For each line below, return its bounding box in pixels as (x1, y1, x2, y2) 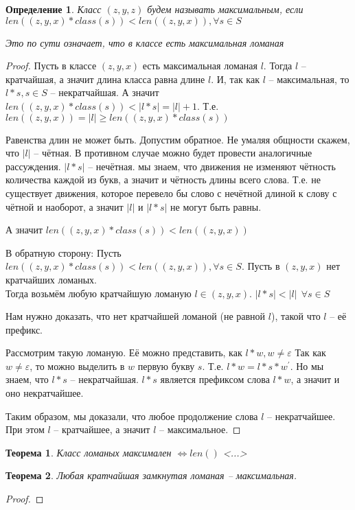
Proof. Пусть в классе (5, 58, 97, 73)
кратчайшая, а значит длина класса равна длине (5, 71, 205, 86)
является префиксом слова (160, 372, 270, 386)
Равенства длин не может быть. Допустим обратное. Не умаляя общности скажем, (5, 132, 350, 146)
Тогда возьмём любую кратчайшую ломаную (5, 286, 192, 300)
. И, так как (211, 71, 260, 86)
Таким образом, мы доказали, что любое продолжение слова (5, 408, 258, 423)
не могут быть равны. (170, 199, 262, 213)
